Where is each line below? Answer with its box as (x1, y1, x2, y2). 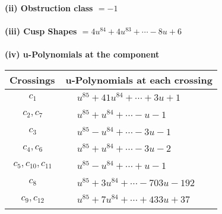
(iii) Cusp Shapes (5, 25, 77, 37)
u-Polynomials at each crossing (65, 72, 213, 87)
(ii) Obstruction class (5, 2, 93, 14)
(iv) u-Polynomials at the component (5, 48, 160, 60)
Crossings (9, 72, 55, 87)
